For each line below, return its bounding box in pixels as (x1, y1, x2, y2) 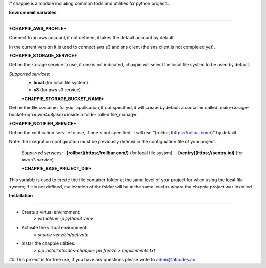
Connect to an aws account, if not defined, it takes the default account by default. (9, 35, 175, 41)
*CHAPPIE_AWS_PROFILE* (9, 26, 66, 31)
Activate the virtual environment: (21, 225, 88, 231)
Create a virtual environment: (21, 209, 81, 214)
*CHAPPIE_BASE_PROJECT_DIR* (21, 166, 92, 172)
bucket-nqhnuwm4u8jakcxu (9, 111, 66, 117)
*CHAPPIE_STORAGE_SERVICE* (9, 53, 77, 58)
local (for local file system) (33, 80, 88, 86)
